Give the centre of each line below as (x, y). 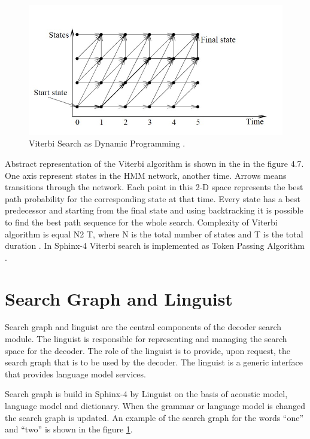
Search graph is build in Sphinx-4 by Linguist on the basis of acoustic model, (146, 394)
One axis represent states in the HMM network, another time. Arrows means (146, 175)
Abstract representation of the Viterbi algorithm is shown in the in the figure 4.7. (154, 163)
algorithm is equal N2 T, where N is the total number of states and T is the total (154, 234)
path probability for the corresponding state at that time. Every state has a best (153, 198)
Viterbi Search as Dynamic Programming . (107, 143)
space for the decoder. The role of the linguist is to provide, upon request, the (148, 350)
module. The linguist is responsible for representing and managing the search (146, 339)
